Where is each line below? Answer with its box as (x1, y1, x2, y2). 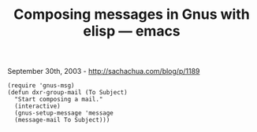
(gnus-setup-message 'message (14, 109, 114, 117)
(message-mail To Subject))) (14, 116, 110, 124)
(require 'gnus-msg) (7, 82, 76, 90)
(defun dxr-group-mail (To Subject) (7, 89, 128, 97)
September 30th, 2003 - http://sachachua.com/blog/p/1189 (7, 67, 200, 76)
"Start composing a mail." (14, 96, 103, 104)
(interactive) (14, 102, 61, 111)
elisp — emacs (83, 22, 181, 40)
